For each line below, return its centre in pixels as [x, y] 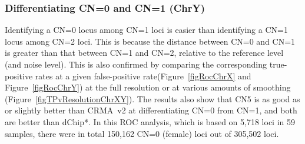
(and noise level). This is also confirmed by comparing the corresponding [136, 64]
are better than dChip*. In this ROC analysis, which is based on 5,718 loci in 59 [150, 121]
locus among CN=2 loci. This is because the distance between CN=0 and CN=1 [150, 41]
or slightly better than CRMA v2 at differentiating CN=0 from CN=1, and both [151, 110]
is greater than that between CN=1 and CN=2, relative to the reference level [144, 53]
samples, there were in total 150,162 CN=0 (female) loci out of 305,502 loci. [142, 133]
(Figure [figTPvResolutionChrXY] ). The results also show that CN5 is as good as [152, 98]
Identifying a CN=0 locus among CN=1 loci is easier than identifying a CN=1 [146, 30]
